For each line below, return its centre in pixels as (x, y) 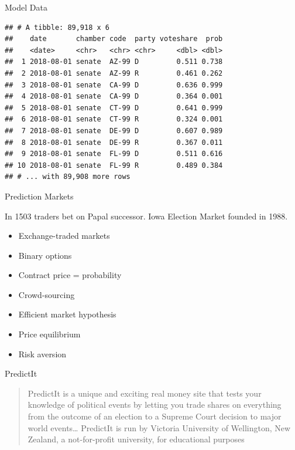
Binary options (45, 255)
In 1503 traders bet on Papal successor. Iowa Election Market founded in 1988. (146, 216)
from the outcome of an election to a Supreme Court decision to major (155, 416)
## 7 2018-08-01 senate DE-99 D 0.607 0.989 (114, 131)
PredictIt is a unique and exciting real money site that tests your (145, 393)
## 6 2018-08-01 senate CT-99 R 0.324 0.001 (114, 119)
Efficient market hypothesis (67, 314)
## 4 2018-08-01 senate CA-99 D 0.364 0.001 (114, 97)
